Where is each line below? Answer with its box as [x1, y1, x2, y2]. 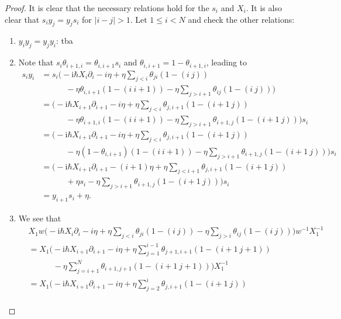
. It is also [246, 2, 282, 13]
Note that [18, 56, 54, 68]
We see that [18, 212, 61, 224]
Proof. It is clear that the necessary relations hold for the [5, 2, 209, 13]
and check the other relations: [188, 13, 295, 25]
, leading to [206, 56, 247, 68]
